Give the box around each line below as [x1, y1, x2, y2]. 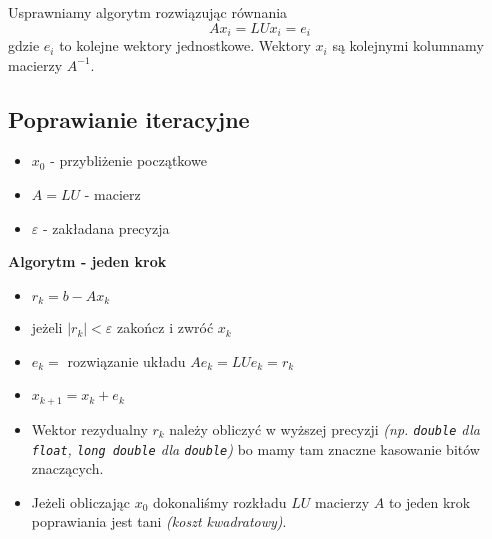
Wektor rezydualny [31, 418, 148, 439]
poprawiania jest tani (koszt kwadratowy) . [31, 511, 287, 532]
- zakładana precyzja [42, 217, 170, 238]
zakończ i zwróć [117, 317, 214, 338]
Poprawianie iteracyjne [8, 103, 250, 134]
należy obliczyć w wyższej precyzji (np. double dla [169, 418, 480, 439]
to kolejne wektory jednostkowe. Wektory [59, 35, 311, 56]
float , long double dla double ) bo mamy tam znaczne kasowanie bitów [31, 438, 480, 459]
